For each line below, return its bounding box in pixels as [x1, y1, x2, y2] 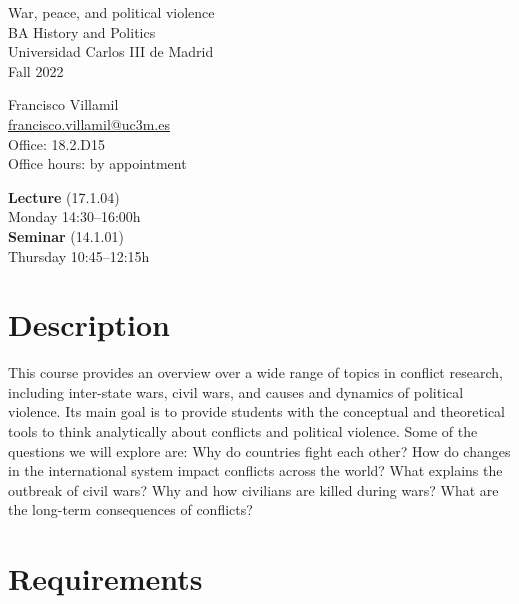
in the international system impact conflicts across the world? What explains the [8, 460, 503, 481]
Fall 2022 [8, 60, 64, 81]
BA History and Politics [8, 21, 156, 42]
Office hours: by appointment [8, 153, 187, 174]
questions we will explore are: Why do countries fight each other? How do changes [8, 440, 511, 461]
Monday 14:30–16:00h [8, 206, 141, 227]
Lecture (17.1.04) [8, 186, 120, 207]
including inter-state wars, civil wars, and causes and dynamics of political [8, 381, 464, 402]
